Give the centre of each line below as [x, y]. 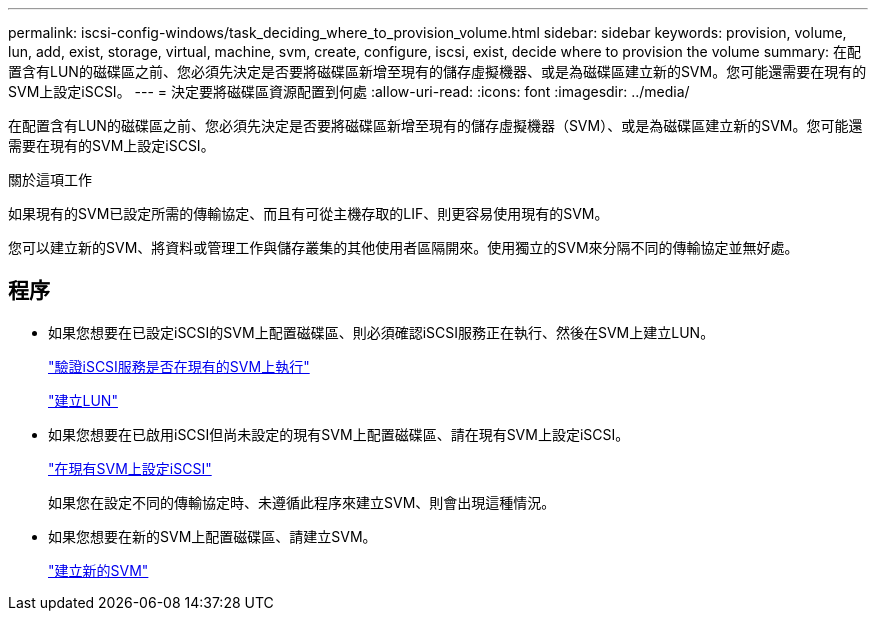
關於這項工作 [50, 179]
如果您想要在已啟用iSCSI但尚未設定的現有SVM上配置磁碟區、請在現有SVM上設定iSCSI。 [339, 434]
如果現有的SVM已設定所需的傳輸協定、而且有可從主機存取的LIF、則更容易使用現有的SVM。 [308, 213]
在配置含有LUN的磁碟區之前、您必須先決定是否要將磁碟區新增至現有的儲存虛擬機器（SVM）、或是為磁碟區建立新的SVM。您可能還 [435, 125]
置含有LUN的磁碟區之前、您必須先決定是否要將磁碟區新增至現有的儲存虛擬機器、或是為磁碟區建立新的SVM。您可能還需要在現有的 [437, 71]
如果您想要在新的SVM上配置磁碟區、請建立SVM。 [212, 536]
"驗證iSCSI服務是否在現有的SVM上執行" [179, 366]
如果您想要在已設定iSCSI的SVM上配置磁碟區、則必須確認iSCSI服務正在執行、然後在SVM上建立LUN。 [381, 332]
